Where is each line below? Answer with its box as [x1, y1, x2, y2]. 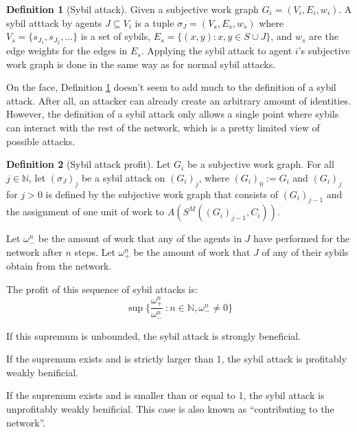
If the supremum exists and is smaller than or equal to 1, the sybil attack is [6, 388, 325, 402]
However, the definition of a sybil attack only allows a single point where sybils [6, 107, 339, 121]
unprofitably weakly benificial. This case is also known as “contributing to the [6, 402, 334, 416]
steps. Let [74, 244, 115, 259]
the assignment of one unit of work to [6, 204, 165, 219]
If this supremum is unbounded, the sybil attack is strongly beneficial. [6, 328, 301, 343]
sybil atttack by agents [6, 15, 102, 30]
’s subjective [298, 43, 350, 58]
